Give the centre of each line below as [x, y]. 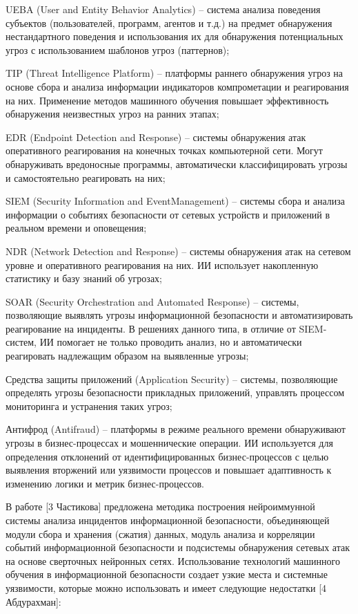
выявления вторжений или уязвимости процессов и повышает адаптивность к [169, 470]
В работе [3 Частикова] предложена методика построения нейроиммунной [160, 506]
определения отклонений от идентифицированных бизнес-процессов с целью [167, 456]
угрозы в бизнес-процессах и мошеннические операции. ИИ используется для [169, 443]
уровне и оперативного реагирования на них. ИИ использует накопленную [162, 264]
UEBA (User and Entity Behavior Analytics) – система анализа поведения [163, 9]
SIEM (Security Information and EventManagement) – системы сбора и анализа [175, 201]
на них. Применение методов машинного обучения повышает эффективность [167, 100]
